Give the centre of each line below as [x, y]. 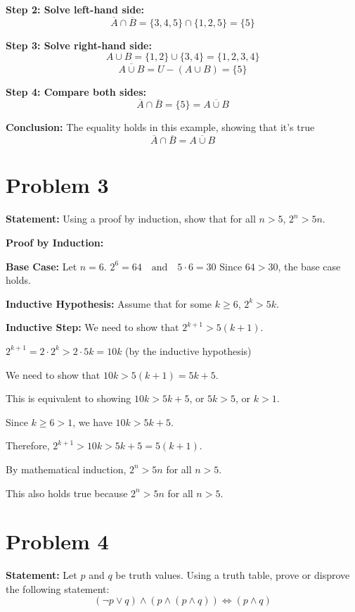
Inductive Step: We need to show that [92, 327]
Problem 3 [57, 185]
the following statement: [58, 588]
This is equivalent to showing [69, 398]
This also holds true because [67, 493]
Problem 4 [57, 541]
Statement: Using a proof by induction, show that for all [131, 219]
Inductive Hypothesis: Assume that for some [109, 303]
